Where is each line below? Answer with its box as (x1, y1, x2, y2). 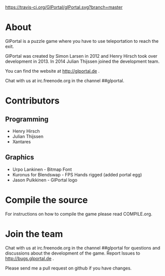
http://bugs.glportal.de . (5, 255, 54, 261)
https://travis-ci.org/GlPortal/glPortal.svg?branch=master (5, 4, 123, 10)
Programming (5, 115, 49, 124)
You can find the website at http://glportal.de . (5, 68, 100, 74)
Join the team (5, 228, 63, 240)
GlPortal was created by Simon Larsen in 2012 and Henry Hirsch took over (5, 53, 158, 59)
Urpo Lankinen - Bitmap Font (12, 166, 72, 172)
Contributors (5, 95, 60, 107)
